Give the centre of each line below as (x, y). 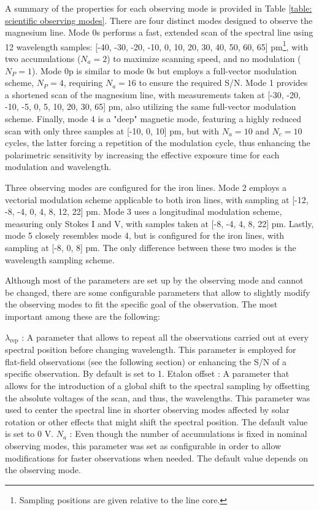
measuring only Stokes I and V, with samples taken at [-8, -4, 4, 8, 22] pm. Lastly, (159, 223)
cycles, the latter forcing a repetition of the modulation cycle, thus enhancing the (158, 143)
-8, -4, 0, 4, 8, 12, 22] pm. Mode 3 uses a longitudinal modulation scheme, (144, 211)
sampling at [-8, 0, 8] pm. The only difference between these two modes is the (151, 247)
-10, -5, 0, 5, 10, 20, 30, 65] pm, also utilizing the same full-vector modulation (151, 106)
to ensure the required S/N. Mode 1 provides (223, 83)
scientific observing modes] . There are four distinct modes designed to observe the (159, 20)
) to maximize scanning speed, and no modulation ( (204, 59)
